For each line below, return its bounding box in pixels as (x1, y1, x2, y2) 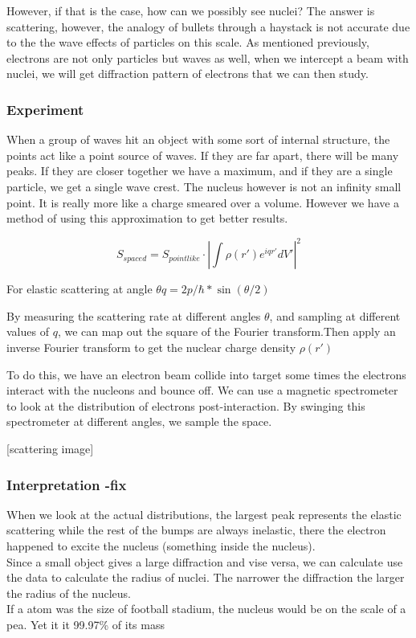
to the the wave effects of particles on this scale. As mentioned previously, (6, 34, 369, 51)
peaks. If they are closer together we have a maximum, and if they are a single (6, 162, 393, 179)
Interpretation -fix (6, 474, 127, 494)
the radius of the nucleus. (6, 584, 131, 601)
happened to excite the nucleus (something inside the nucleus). (6, 538, 316, 554)
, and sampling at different (269, 307, 401, 324)
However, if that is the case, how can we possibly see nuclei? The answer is (6, 2, 375, 18)
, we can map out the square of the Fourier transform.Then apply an (57, 323, 396, 340)
